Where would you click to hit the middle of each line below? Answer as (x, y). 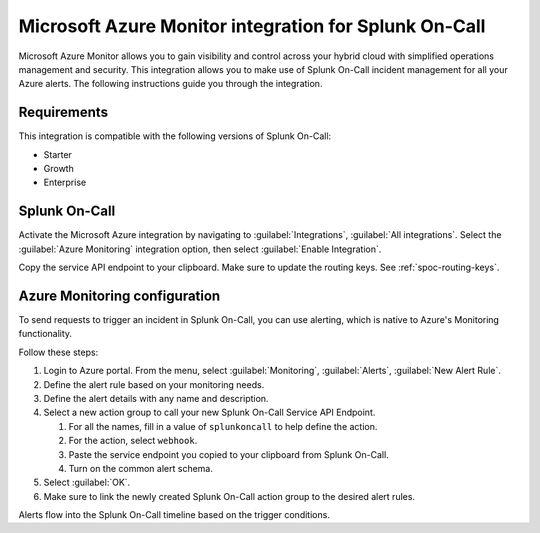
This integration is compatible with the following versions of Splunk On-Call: (175, 136)
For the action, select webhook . (133, 441)
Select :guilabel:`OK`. (87, 482)
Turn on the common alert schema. (141, 468)
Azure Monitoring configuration (119, 295)
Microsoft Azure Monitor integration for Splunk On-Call (252, 26)
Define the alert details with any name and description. (156, 398)
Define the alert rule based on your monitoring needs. (154, 384)
